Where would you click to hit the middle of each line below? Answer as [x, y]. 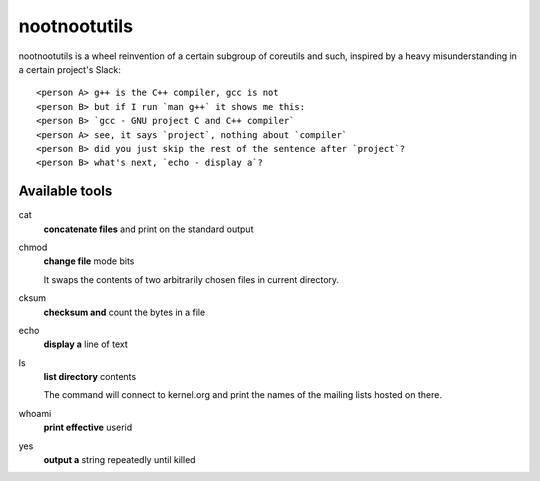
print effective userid [88, 427]
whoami [35, 413]
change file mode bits [89, 261]
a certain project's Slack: [70, 69]
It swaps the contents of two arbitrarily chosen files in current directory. [191, 279]
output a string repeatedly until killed [119, 460]
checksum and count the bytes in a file [124, 312]
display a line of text [86, 344]
